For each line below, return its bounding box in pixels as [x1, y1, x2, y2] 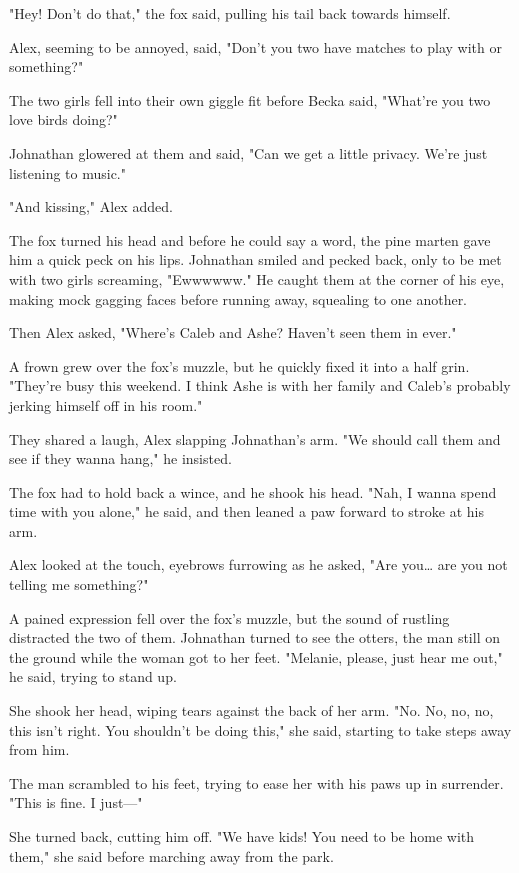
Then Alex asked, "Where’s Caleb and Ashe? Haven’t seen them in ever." [9, 322, 457, 343]
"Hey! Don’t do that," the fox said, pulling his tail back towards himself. [9, 3, 451, 23]
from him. [9, 739, 70, 760]
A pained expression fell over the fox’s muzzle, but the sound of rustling [9, 607, 450, 628]
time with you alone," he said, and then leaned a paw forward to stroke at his [9, 501, 484, 522]
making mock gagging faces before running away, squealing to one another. [9, 288, 468, 309]
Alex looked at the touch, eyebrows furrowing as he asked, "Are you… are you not [9, 554, 508, 575]
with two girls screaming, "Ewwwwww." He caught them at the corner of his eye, [9, 268, 505, 289]
